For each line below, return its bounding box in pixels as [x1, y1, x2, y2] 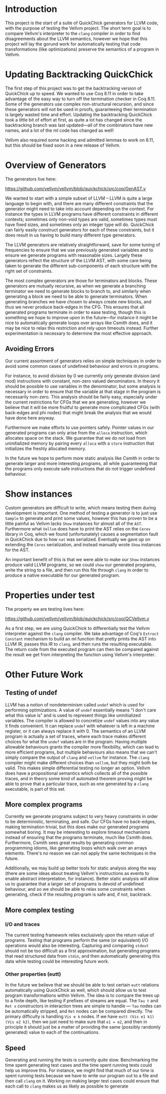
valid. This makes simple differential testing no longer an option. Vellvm [5, 765, 151, 771]
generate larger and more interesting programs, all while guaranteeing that [5, 460, 158, 466]
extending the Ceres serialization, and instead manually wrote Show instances [5, 541, 161, 547]
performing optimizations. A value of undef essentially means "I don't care [5, 707, 157, 713]
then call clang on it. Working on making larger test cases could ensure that [5, 1078, 160, 1084]
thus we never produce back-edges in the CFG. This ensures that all [5, 304, 145, 310]
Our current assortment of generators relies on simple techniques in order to [5, 358, 162, 364]
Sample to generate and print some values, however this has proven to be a [5, 515, 158, 521]
